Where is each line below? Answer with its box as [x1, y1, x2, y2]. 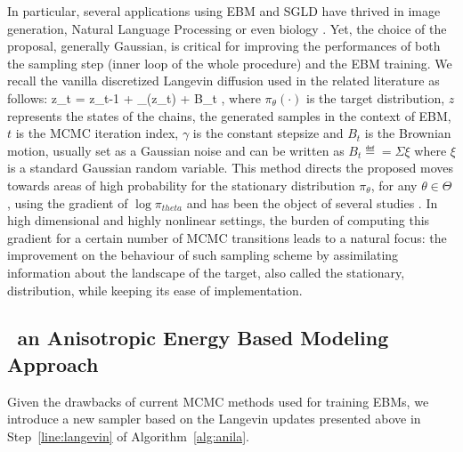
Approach [7, 350, 99, 377]
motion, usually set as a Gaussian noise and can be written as [7, 141, 345, 159]
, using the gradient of [7, 193, 128, 212]
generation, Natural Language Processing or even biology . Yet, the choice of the [7, 19, 447, 37]
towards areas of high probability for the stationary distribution [7, 175, 355, 194]
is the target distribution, [306, 88, 445, 107]
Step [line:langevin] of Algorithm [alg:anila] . [7, 426, 249, 445]
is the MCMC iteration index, [15, 124, 179, 142]
